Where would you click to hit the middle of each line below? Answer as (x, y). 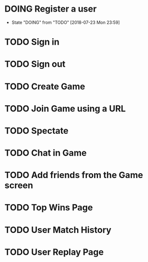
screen (19, 186)
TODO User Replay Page (54, 252)
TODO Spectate (37, 131)
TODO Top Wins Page (49, 208)
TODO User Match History (58, 230)
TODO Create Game (45, 86)
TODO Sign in (32, 42)
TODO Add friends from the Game (74, 175)
